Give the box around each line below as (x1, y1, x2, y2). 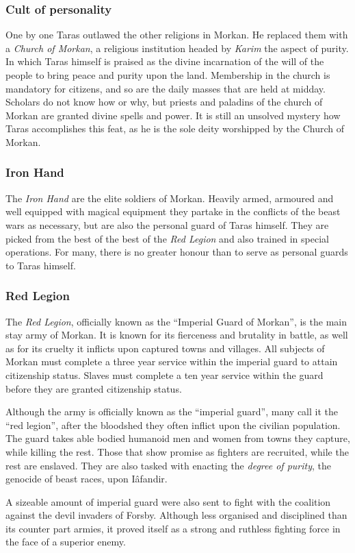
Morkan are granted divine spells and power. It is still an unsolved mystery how (5, 108, 341, 122)
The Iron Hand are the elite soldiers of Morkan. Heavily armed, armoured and (5, 191, 334, 205)
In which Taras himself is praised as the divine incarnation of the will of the (5, 54, 324, 69)
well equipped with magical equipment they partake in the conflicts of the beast (5, 204, 341, 219)
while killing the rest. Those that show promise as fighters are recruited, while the (5, 444, 349, 458)
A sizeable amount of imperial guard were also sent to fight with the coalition (5, 494, 331, 508)
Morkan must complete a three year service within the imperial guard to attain (5, 354, 338, 369)
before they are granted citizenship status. (5, 381, 182, 395)
